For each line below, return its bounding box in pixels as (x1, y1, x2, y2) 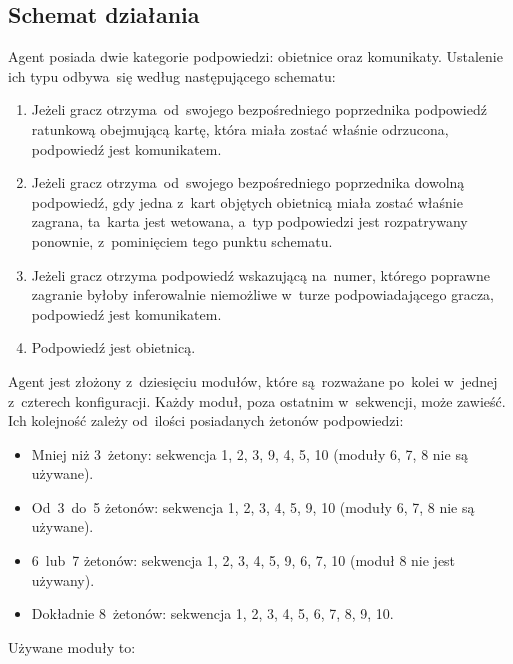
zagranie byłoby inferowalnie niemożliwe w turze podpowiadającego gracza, (31, 284, 494, 305)
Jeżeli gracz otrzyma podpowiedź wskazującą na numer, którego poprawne (31, 264, 490, 285)
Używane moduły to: (8, 636, 136, 657)
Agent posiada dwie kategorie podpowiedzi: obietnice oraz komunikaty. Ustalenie (8, 46, 503, 67)
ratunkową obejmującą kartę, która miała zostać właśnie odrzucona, (31, 118, 449, 139)
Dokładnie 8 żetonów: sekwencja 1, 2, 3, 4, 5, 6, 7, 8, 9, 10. (31, 603, 394, 624)
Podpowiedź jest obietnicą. (31, 337, 196, 358)
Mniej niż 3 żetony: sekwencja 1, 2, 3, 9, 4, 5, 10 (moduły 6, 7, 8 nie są (31, 443, 468, 464)
